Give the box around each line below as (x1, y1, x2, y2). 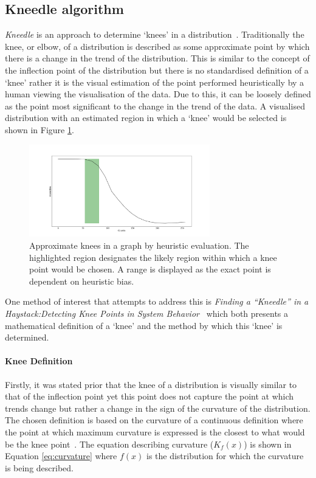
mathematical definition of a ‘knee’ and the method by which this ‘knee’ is (5, 319, 283, 331)
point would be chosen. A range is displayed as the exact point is (29, 263, 271, 275)
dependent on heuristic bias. (29, 274, 134, 287)
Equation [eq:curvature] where (5, 449, 117, 462)
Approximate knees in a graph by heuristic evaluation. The (29, 239, 249, 252)
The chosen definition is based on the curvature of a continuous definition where (5, 414, 303, 426)
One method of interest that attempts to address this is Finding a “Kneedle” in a (5, 295, 309, 308)
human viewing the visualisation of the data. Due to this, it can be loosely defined (5, 88, 311, 100)
